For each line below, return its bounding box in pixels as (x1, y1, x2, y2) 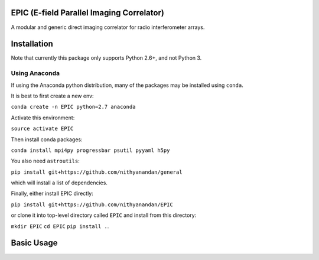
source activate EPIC (11, 125, 74, 132)
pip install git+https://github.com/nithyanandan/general (11, 168, 183, 175)
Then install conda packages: (11, 136, 83, 143)
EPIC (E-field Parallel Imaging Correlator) (11, 8, 165, 18)
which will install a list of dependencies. (11, 179, 108, 186)
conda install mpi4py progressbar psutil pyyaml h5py (11, 147, 170, 154)
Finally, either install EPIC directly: (11, 190, 94, 197)
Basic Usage (11, 238, 58, 248)
